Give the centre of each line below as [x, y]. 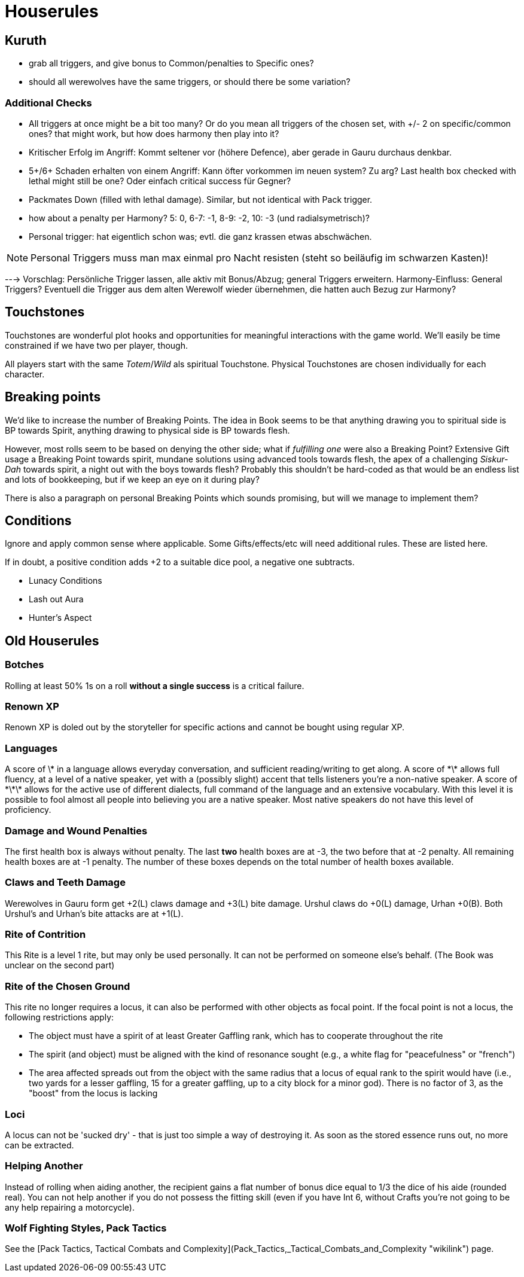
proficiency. [28, 810]
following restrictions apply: [60, 1017]
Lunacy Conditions [65, 581]
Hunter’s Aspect [60, 618]
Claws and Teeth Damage [65, 883]
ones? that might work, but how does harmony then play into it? [154, 133]
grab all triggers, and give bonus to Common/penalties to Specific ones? [171, 63]
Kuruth [26, 40]
